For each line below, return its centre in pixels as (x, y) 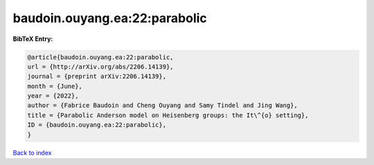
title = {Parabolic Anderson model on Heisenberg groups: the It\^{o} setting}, (168, 115)
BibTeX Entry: (33, 39)
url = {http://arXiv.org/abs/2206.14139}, (100, 67)
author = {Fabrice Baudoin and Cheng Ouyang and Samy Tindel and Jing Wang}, (162, 105)
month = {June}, (55, 86)
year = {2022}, (53, 96)
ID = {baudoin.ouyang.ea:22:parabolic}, (97, 125)
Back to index (32, 153)
